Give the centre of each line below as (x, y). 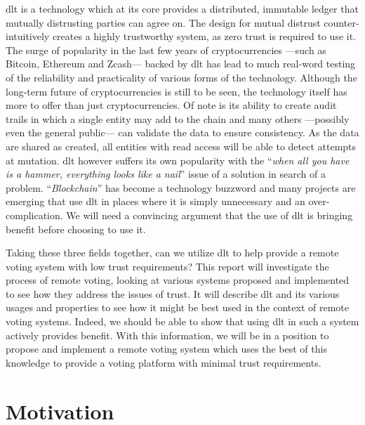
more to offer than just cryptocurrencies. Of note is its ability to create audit (171, 105)
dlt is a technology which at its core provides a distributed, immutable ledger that (182, 8)
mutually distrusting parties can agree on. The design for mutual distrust (163, 22)
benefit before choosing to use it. (76, 229)
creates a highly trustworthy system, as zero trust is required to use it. (204, 36)
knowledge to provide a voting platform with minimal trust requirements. (164, 362)
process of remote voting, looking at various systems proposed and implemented (178, 280)
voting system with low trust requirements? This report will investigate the (167, 266)
